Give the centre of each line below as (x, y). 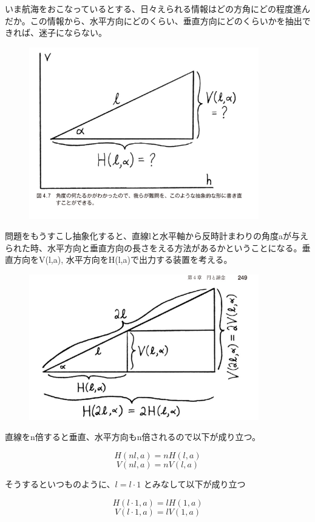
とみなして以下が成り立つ (195, 484)
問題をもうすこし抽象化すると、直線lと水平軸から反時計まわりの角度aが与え (157, 236)
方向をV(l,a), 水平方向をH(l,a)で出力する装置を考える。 (123, 259)
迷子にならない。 (73, 32)
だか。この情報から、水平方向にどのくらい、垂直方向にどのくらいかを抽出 (154, 20)
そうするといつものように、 (60, 484)
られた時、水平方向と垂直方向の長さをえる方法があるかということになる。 (154, 247)
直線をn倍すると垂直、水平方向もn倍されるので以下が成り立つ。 (133, 437)
